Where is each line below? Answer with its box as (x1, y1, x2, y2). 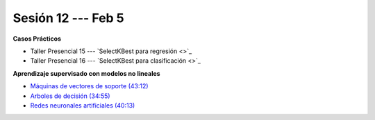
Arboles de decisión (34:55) (30, 92, 110, 100)
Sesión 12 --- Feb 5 (12, 10, 124, 26)
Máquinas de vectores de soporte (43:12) (30, 82, 149, 90)
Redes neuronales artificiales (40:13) (30, 101, 135, 110)
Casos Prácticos (12, 34, 62, 43)
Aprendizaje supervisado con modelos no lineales (12, 69, 160, 77)
